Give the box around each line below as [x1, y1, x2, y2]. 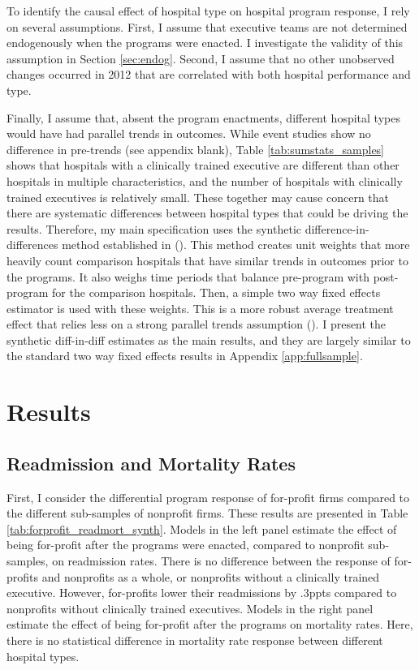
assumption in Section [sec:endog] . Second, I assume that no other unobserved [6, 49, 395, 67]
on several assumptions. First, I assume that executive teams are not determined [6, 18, 408, 35]
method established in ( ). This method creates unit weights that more [62, 236, 410, 253]
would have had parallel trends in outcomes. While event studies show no [6, 125, 371, 142]
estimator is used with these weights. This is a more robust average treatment [6, 299, 394, 316]
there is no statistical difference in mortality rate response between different [6, 631, 383, 648]
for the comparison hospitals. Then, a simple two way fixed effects [52, 284, 381, 301]
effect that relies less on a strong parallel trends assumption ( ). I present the [6, 316, 387, 333]
